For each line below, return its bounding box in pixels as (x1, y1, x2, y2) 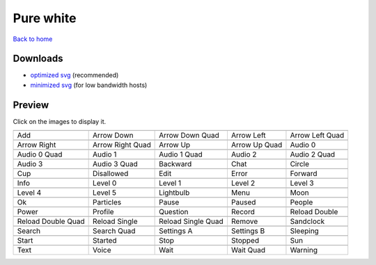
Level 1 (159, 178, 182, 188)
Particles (93, 198, 122, 207)
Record (230, 207, 256, 217)
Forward (290, 169, 318, 179)
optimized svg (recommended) (30, 71, 119, 79)
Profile (93, 207, 114, 217)
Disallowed (93, 169, 129, 179)
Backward (159, 159, 192, 169)
